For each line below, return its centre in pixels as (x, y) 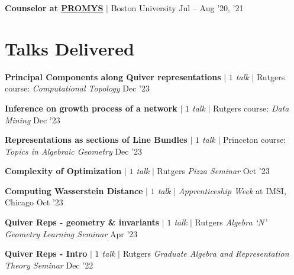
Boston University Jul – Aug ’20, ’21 (177, 8)
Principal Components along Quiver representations (113, 76)
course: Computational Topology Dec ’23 (77, 88)
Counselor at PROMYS (54, 8)
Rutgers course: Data (251, 108)
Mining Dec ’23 (33, 120)
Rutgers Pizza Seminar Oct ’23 (213, 171)
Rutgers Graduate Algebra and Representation (206, 253)
